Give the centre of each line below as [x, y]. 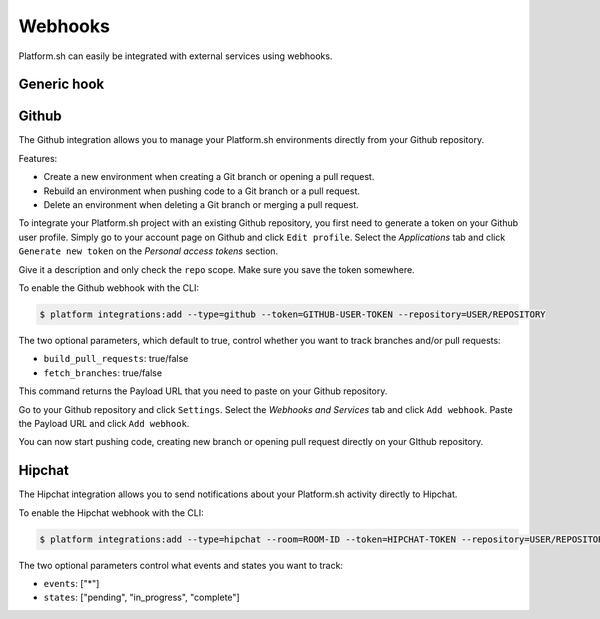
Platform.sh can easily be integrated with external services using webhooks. [175, 56]
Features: [38, 158]
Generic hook [61, 84]
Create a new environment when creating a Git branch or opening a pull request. [209, 177]
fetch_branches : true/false [103, 372]
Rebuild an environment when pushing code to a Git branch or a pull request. [201, 191]
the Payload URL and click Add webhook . [104, 423]
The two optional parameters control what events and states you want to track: [181, 565]
